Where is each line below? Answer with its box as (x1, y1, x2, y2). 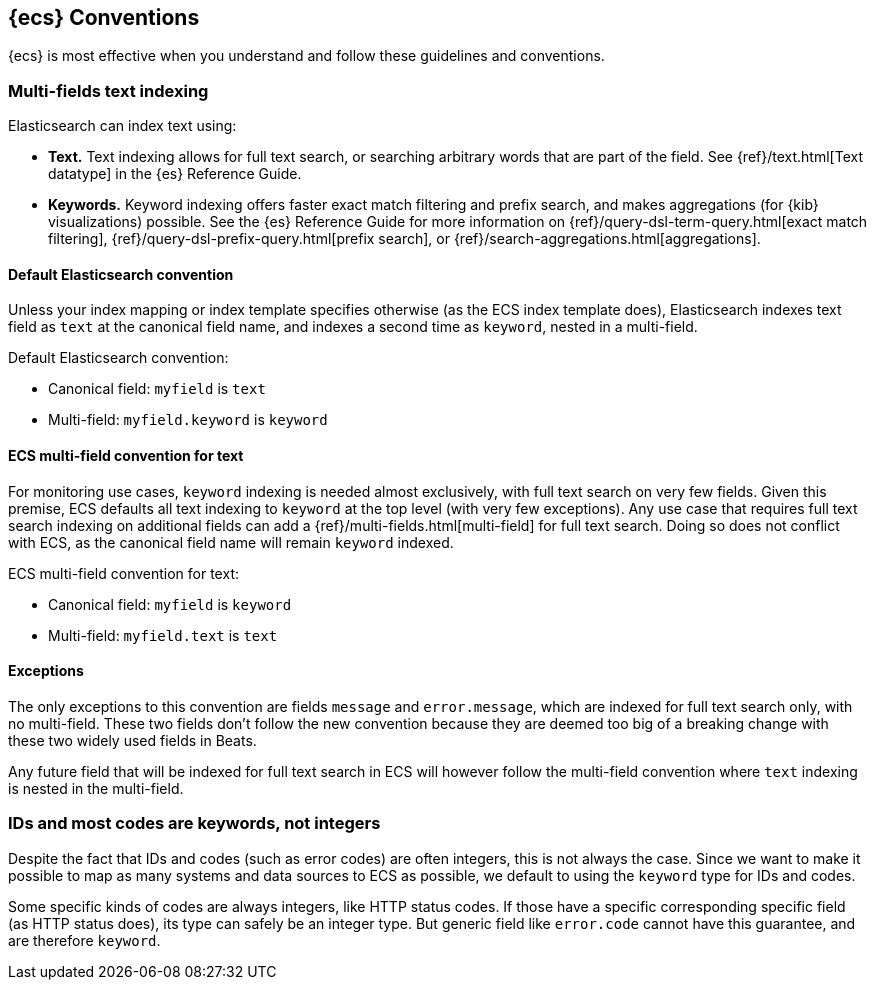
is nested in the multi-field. (8, 779, 184, 797)
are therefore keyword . (8, 931, 161, 949)
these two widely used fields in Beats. (8, 731, 257, 749)
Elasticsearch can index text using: (8, 117, 237, 135)
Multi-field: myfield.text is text (48, 626, 278, 644)
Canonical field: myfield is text (48, 380, 266, 398)
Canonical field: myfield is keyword (48, 595, 292, 613)
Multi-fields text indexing (8, 80, 209, 101)
